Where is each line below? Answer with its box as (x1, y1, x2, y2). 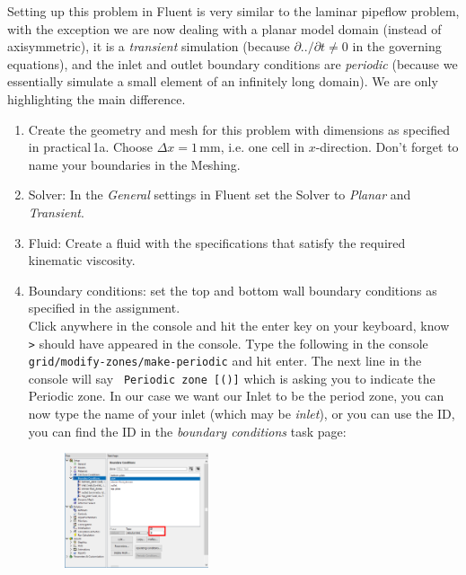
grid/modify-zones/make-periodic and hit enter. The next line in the (28, 351, 422, 370)
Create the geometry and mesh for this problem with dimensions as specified (28, 119, 450, 138)
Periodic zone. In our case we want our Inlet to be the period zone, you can (28, 386, 444, 405)
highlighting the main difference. (7, 89, 186, 108)
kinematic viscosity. (28, 251, 136, 270)
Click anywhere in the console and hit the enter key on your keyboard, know (28, 315, 450, 334)
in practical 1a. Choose (28, 137, 153, 156)
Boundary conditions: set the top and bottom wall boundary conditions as (28, 280, 437, 299)
